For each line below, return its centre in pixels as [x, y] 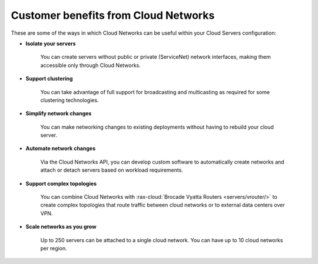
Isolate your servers [51, 44]
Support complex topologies [61, 183]
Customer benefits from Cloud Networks [113, 15]
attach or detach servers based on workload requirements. [112, 170]
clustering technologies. [70, 100]
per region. [54, 248]
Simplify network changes [59, 113]
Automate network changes [61, 148]
